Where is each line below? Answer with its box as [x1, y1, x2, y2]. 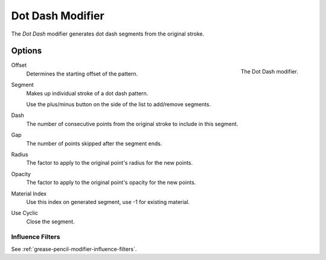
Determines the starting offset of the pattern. [26, 70, 138, 77]
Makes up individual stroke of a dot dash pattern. [26, 89, 149, 97]
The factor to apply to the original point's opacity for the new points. [26, 179, 196, 186]
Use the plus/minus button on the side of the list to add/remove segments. [26, 101, 211, 108]
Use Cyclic [11, 209, 39, 217]
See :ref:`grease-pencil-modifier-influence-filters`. [11, 245, 137, 253]
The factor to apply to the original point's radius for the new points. [26, 159, 193, 166]
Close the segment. [26, 218, 75, 225]
